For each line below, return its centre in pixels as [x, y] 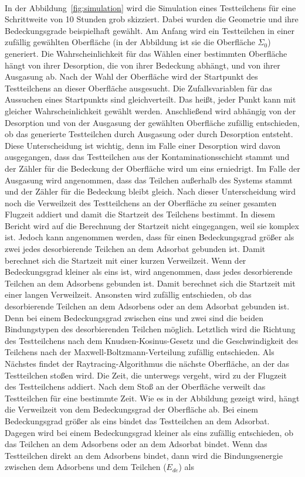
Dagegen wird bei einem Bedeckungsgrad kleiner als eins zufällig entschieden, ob [149, 432]
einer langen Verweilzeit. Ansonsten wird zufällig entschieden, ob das [128, 294]
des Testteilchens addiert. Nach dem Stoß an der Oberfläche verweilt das [135, 386]
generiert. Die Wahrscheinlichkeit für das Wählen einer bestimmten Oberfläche [146, 53]
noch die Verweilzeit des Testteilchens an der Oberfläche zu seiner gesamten [141, 202]
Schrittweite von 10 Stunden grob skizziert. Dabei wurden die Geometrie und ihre [152, 19]
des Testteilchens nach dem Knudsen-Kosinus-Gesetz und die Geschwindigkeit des [152, 340]
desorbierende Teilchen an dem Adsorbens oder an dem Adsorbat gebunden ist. [147, 306]
